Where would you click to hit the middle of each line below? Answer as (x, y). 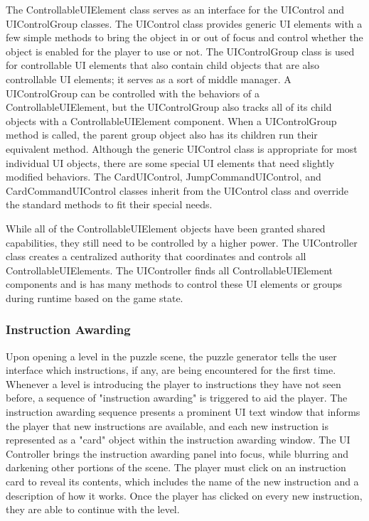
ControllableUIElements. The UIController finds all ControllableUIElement (169, 270)
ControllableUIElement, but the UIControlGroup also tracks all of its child (169, 107)
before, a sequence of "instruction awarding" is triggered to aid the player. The (177, 398)
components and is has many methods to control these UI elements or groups (174, 284)
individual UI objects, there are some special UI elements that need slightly (170, 162)
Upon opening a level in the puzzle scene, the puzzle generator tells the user (171, 356)
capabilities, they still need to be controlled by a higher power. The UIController (182, 242)
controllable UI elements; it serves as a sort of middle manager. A (149, 79)
